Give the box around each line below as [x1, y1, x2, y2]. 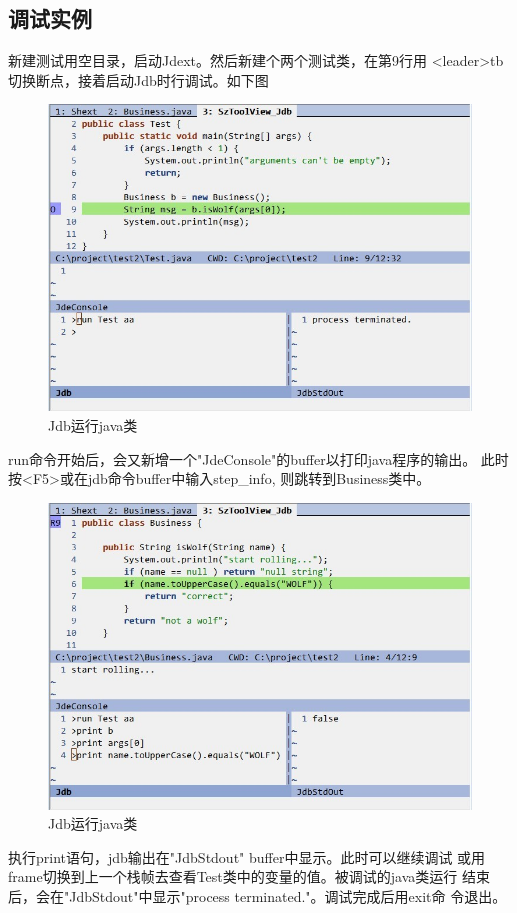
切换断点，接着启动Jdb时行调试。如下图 [8, 69, 269, 90]
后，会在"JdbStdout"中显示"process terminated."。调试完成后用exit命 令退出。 [8, 885, 507, 906]
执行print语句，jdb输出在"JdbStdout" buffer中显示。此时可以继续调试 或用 [8, 846, 486, 867]
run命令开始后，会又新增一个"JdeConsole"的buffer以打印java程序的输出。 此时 [8, 448, 509, 469]
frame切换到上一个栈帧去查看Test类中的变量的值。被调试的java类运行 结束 [8, 866, 490, 887]
